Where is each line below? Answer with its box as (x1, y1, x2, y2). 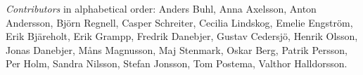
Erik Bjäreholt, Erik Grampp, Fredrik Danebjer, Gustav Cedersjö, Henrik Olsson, (6, 29, 358, 43)
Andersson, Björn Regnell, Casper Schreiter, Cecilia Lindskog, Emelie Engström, (6, 15, 353, 29)
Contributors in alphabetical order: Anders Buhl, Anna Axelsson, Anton (6, 1, 317, 15)
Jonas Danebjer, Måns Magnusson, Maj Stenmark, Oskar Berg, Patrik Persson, (6, 42, 348, 57)
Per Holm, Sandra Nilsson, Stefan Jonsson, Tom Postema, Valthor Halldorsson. (6, 56, 348, 71)
